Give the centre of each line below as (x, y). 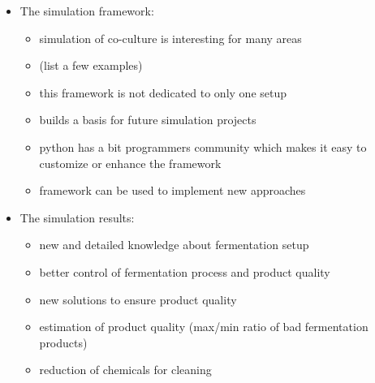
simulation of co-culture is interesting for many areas (170, 38)
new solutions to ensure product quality (138, 299)
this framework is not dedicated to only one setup (163, 92)
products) (63, 342)
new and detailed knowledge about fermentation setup (174, 245)
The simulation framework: (87, 11)
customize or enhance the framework (130, 163)
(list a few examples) (91, 65)
